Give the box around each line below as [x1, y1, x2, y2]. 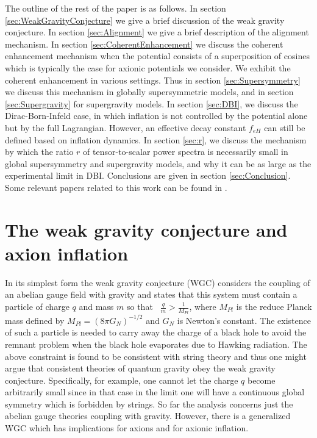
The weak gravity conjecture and [5, 217, 288, 242]
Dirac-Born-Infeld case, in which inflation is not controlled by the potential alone [5, 109, 308, 122]
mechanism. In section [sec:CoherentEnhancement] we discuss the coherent [5, 37, 283, 50]
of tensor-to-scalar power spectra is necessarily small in [83, 145, 288, 158]
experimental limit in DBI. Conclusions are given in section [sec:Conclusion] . [5, 169, 291, 182]
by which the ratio [5, 145, 74, 158]
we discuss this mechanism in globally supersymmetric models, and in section [5, 85, 294, 98]
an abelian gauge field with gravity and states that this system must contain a [5, 288, 297, 301]
